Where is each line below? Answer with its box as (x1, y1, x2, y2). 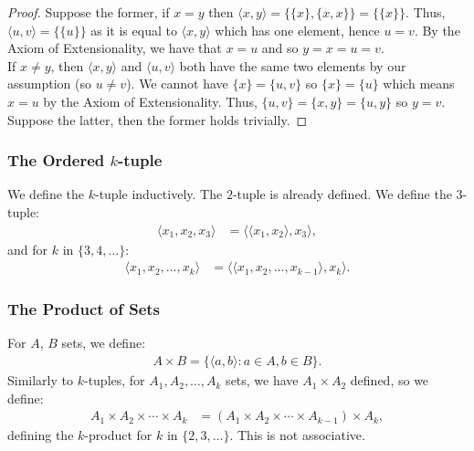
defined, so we (350, 371, 429, 390)
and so (261, 38, 299, 58)
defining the (7, 425, 74, 445)
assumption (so (7, 74, 92, 93)
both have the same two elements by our (179, 56, 406, 75)
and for (7, 239, 48, 258)
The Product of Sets (7, 298, 161, 320)
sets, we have (226, 371, 299, 390)
